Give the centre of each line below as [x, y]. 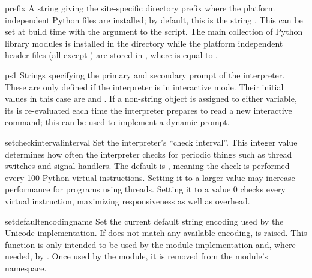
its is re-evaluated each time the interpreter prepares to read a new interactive [148, 110]
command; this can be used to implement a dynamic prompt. [117, 122]
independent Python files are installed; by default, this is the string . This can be [154, 19]
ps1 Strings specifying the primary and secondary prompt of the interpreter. [145, 75]
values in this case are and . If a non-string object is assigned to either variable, [151, 99]
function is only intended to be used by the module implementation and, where [150, 244]
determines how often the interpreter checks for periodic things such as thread [148, 154]
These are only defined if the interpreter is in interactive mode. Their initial [144, 87]
